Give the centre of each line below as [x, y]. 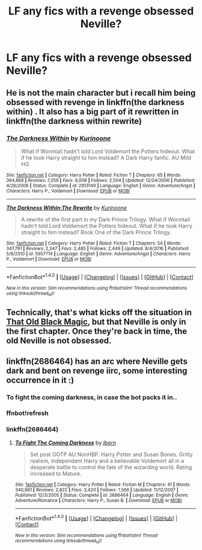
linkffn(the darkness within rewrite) [74, 121]
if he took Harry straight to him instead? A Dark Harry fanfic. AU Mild [106, 157]
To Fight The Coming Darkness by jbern [65, 442]
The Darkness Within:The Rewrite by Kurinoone [67, 208]
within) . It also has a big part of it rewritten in [93, 112]
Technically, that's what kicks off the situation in [99, 312]
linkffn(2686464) [32, 430]
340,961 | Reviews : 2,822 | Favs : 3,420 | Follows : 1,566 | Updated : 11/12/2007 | [96, 490]
